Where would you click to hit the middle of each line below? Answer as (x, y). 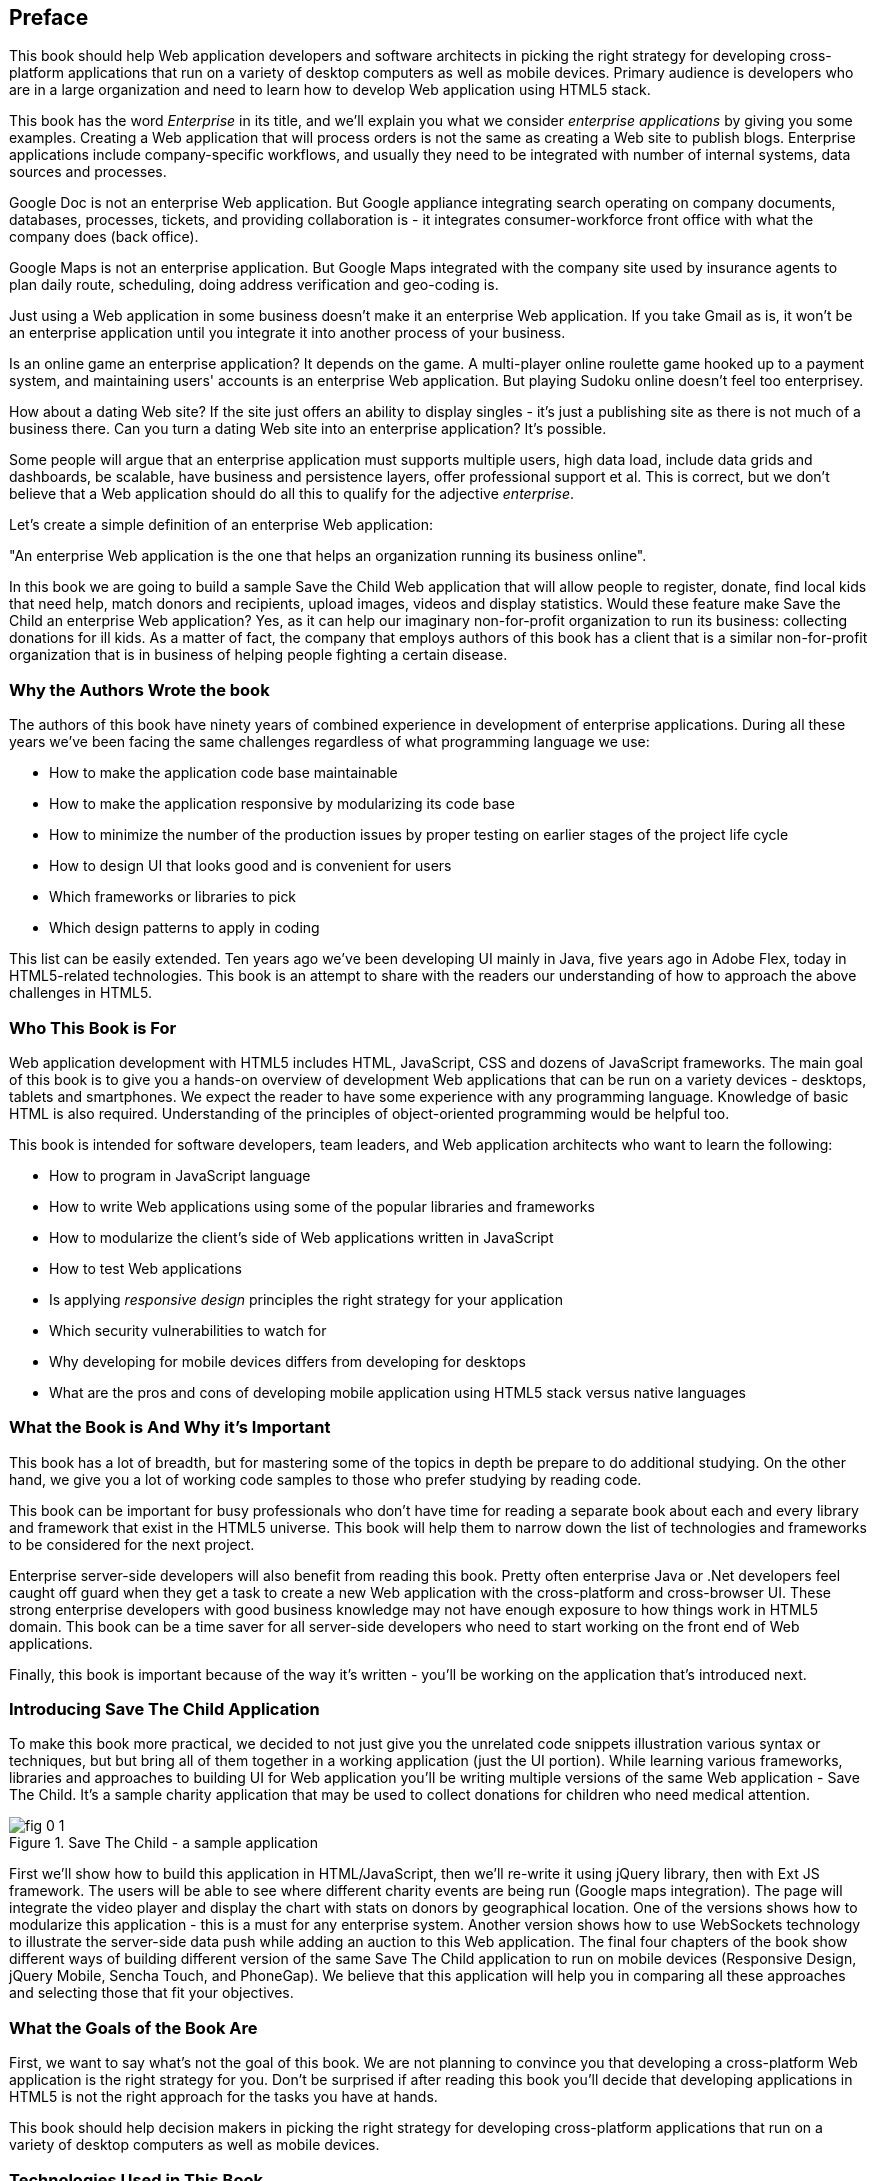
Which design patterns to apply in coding (184, 928)
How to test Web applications (145, 1268)
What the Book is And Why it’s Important (170, 1427)
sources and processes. (88, 172)
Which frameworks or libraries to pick (173, 897)
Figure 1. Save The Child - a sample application (164, 1843)
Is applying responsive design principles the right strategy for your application (306, 1299)
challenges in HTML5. (80, 993)
